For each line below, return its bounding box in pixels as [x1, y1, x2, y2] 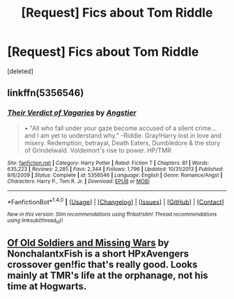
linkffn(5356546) [7, 87, 84, 99]
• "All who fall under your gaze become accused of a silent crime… [24, 124, 217, 132]
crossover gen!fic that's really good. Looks [7, 259, 198, 270]
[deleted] [7, 67, 33, 75]
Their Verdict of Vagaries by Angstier [7, 108, 137, 118]
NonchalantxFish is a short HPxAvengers [7, 248, 189, 259]
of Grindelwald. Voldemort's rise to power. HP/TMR [24, 146, 172, 154]
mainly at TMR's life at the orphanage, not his [7, 270, 209, 281]
